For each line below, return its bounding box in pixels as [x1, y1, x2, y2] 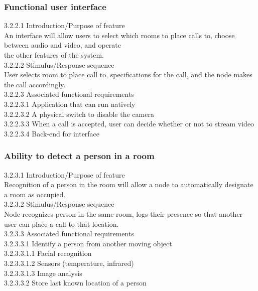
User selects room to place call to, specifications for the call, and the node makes [4, 69, 252, 80]
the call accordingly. [4, 79, 66, 89]
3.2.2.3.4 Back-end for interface [4, 128, 100, 138]
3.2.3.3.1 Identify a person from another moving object [4, 238, 172, 248]
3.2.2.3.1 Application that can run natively [4, 98, 136, 109]
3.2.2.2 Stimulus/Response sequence [4, 59, 114, 70]
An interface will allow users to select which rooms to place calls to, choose [4, 30, 235, 40]
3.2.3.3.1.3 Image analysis [4, 267, 82, 278]
